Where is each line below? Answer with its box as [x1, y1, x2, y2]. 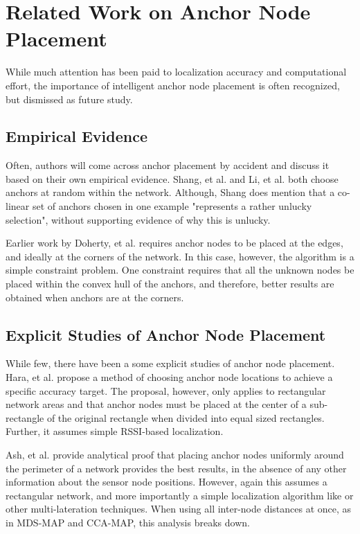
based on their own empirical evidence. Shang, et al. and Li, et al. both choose [6, 171, 339, 186]
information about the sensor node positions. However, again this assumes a [6, 474, 327, 489]
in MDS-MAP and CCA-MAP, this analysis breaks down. [6, 515, 250, 529]
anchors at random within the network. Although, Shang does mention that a [6, 185, 335, 199]
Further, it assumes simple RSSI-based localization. [6, 424, 224, 438]
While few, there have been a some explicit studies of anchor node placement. [6, 356, 335, 371]
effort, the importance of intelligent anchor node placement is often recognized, [6, 78, 340, 92]
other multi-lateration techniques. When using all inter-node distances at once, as [6, 501, 352, 516]
